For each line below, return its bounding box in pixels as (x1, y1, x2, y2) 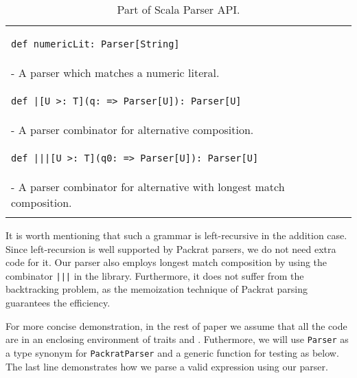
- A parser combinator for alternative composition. (11, 122, 254, 137)
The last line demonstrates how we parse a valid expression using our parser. (5, 359, 328, 373)
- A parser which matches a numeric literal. (11, 65, 220, 80)
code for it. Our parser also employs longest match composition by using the (5, 255, 327, 269)
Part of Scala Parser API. (117, 1, 240, 17)
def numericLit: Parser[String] (11, 38, 180, 49)
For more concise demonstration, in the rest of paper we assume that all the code (5, 318, 347, 333)
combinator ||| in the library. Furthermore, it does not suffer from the (5, 268, 304, 282)
